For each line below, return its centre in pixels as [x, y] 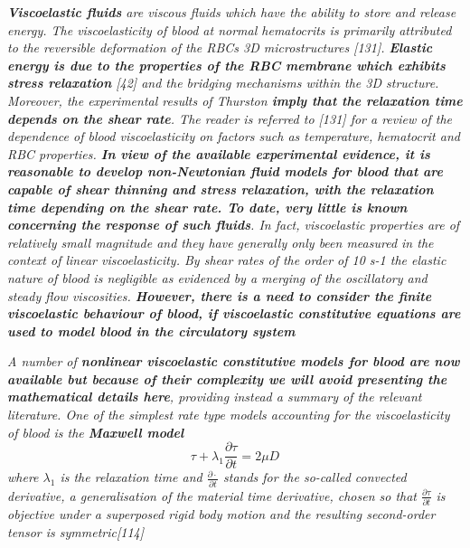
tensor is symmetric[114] [76, 531]
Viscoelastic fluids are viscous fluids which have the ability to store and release [232, 12]
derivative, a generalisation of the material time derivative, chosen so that [212, 495]
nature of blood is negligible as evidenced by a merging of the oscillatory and [217, 277]
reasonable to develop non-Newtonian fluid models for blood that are [226, 171]
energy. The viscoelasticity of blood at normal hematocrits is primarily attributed [230, 29]
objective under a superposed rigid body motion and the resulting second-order [221, 513]
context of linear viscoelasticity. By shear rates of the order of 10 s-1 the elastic [227, 260]
